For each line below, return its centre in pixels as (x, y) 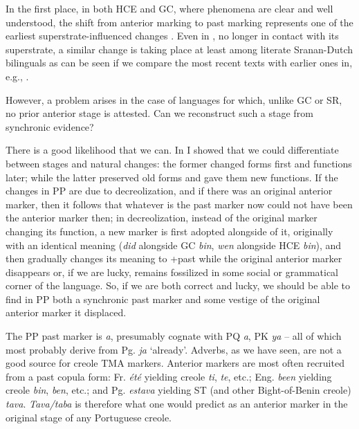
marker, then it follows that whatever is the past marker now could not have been (179, 204)
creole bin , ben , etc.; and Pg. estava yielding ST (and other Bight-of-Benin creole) (178, 390)
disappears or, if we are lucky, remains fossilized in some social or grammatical (172, 272)
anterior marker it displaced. (66, 312)
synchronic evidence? (50, 126)
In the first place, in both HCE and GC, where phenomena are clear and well (169, 8)
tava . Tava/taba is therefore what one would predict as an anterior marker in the (177, 404)
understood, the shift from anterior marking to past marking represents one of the (179, 22)
